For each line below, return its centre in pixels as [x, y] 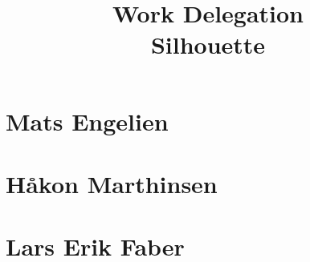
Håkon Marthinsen [112, 183]
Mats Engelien [87, 121]
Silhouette [208, 44]
